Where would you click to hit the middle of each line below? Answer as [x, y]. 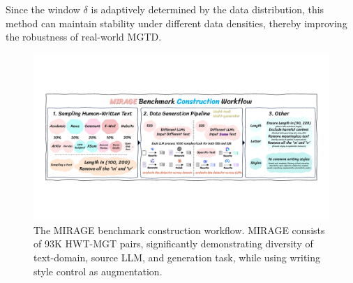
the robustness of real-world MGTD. [84, 37]
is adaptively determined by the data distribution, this [208, 9]
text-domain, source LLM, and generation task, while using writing [177, 257]
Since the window [43, 9]
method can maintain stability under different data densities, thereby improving [176, 23]
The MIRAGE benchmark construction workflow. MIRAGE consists [179, 230]
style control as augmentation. [98, 271]
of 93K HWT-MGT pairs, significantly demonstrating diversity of [173, 244]
